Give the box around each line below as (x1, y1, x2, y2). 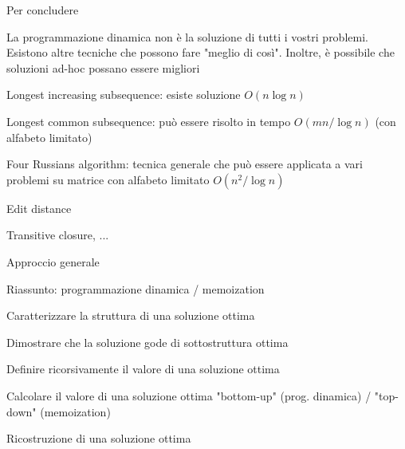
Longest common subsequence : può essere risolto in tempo (6, 112, 291, 129)
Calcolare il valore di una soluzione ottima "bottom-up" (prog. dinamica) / (6, 387, 372, 404)
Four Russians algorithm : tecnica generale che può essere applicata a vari (6, 156, 364, 172)
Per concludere (6, 2, 79, 18)
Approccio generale (6, 253, 100, 270)
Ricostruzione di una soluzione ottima (6, 430, 191, 447)
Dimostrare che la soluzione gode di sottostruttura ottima (6, 333, 289, 350)
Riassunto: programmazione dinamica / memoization (6, 280, 265, 297)
